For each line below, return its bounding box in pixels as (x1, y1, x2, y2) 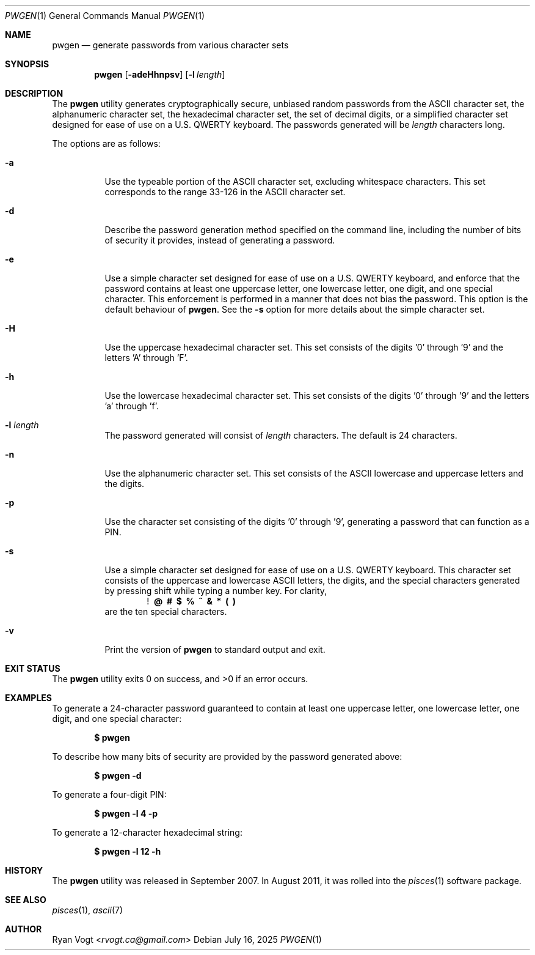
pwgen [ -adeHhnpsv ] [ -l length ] (94, 69, 225, 80)
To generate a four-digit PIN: (52, 789, 167, 800)
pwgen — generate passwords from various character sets (52, 40, 289, 50)
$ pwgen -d (94, 770, 142, 781)
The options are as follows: (52, 138, 161, 149)
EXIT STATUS (5, 663, 60, 674)
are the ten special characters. (104, 606, 227, 617)
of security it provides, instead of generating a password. (104, 235, 335, 245)
